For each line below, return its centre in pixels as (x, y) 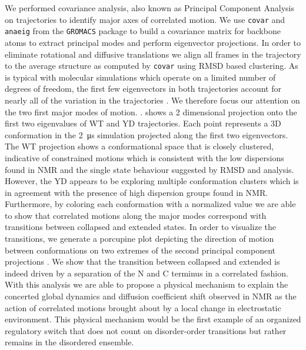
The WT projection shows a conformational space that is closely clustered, (139, 146)
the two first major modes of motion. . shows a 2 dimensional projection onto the (151, 111)
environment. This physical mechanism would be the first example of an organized (153, 319)
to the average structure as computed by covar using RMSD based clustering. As (152, 66)
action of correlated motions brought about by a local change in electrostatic (143, 307)
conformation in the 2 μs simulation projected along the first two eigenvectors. (147, 134)
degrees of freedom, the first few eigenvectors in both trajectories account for (143, 89)
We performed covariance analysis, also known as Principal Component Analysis (149, 8)
